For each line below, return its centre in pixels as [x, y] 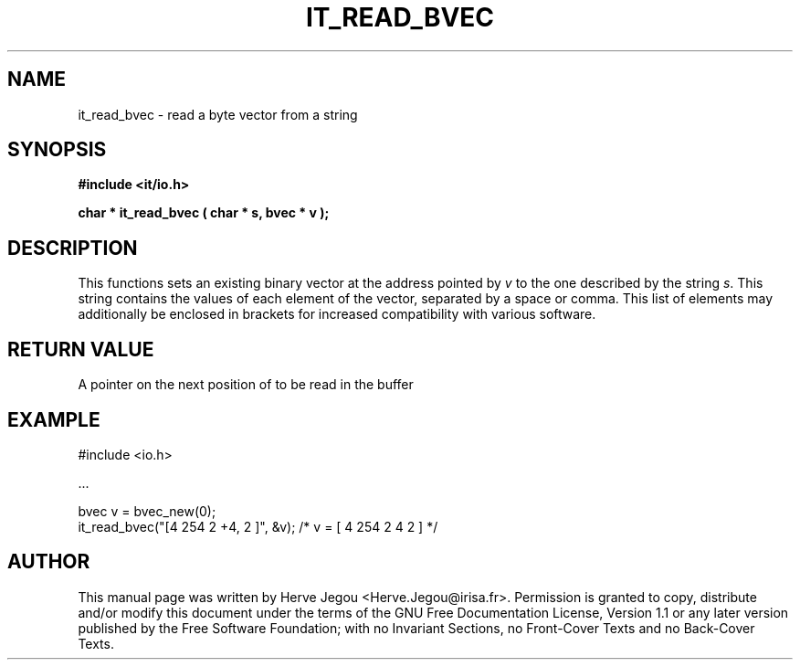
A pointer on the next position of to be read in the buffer [246, 385]
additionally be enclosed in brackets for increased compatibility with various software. [337, 314]
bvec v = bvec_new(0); [147, 511]
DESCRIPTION [73, 248]
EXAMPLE [54, 419]
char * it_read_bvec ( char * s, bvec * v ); [204, 213]
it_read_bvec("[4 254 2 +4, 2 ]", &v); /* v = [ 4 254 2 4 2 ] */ [258, 526]
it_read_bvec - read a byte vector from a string [218, 114]
